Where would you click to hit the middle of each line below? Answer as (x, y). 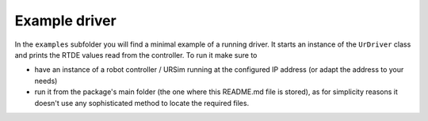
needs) (46, 81)
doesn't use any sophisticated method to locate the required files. (142, 103)
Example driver (65, 21)
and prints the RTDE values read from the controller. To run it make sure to (136, 55)
